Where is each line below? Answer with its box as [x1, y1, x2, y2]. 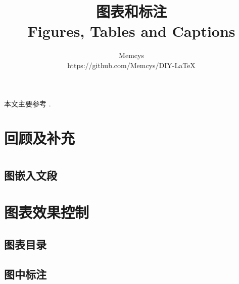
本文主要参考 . [4, 98, 51, 108]
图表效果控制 [4, 202, 89, 222]
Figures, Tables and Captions [27, 21, 235, 41]
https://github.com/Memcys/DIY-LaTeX [67, 60, 196, 70]
